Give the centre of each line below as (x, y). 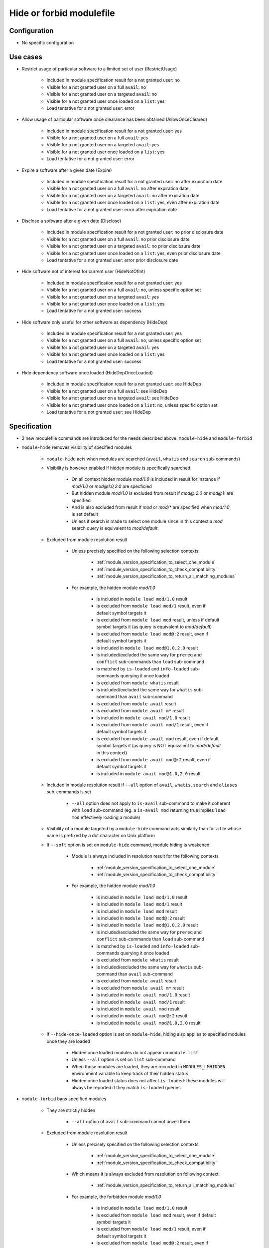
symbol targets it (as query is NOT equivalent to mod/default (159, 746)
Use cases (26, 57)
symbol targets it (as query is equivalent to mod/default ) (154, 627)
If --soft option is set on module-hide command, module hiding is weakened (128, 845)
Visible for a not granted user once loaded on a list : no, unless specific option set (132, 405)
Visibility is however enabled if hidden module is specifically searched (119, 468)
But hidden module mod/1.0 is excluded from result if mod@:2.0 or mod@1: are (152, 493)
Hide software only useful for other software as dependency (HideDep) (95, 322)
